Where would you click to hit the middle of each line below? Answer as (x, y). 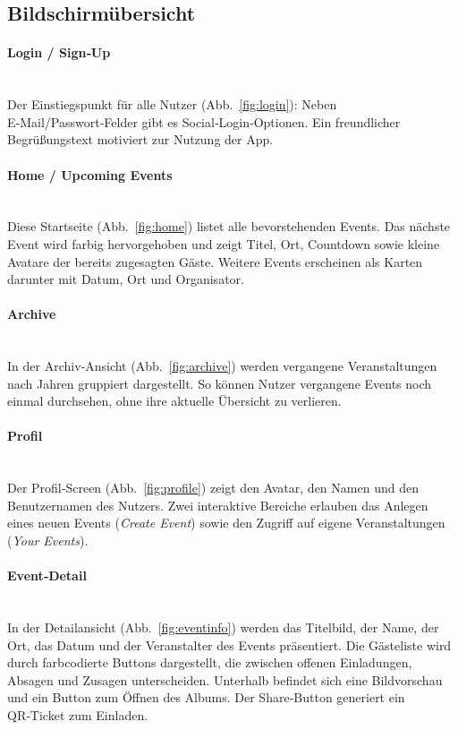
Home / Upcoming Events (90, 174)
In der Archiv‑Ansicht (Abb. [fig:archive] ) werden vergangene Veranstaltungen (222, 366)
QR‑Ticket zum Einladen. (78, 715)
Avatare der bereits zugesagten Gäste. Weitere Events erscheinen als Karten (215, 261)
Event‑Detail (47, 575)
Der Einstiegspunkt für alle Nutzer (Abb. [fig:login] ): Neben (172, 104)
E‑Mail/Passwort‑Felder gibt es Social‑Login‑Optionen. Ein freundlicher (204, 121)
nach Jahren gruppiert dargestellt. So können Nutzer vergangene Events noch (220, 383)
